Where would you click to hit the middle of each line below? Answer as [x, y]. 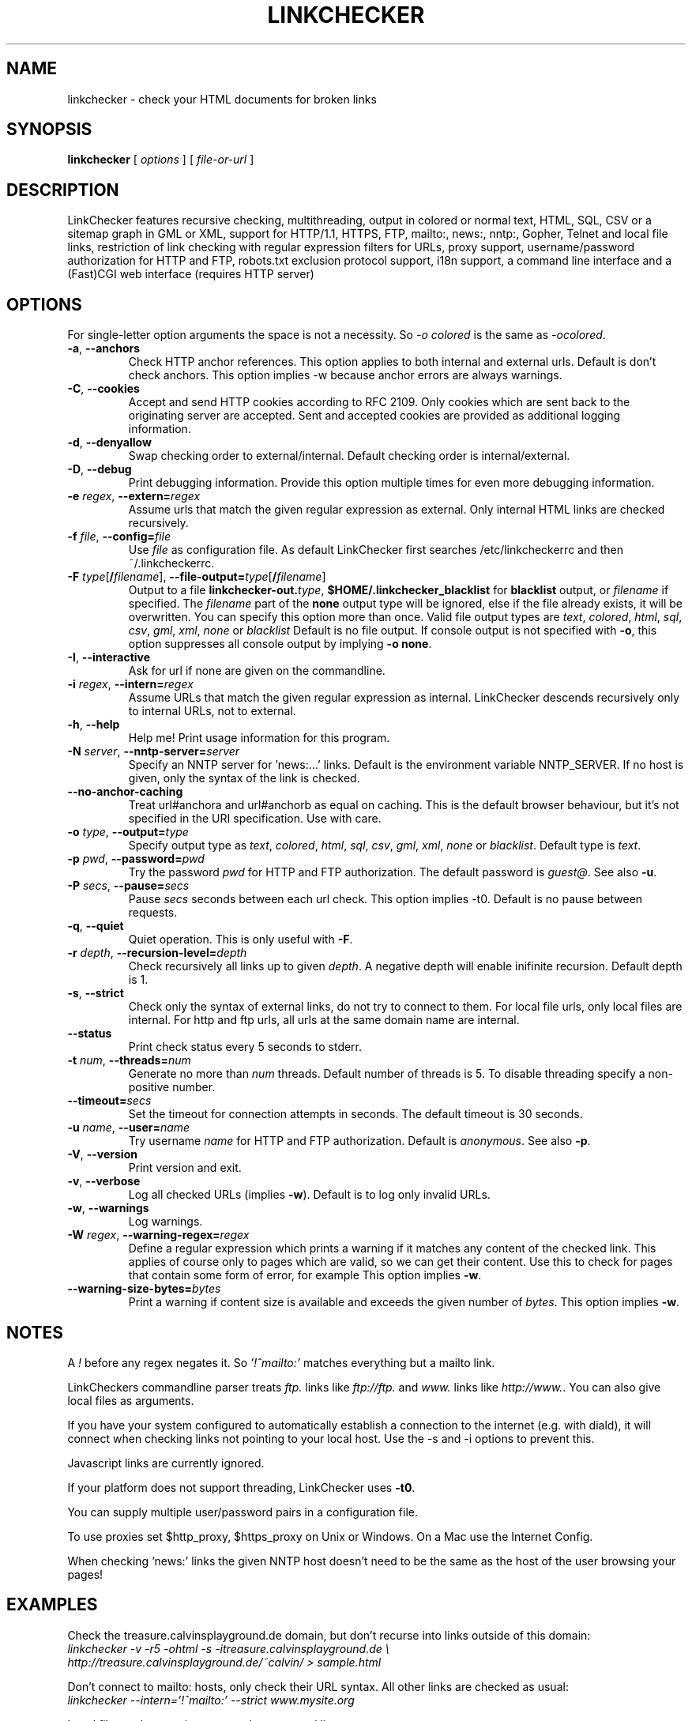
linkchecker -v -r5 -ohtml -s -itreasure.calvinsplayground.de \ [228, 1648]
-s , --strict [96, 993]
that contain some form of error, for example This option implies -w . [305, 1275]
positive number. [172, 1087]
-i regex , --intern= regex [130, 684]
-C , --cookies [103, 389]
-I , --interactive [109, 657]
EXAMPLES [52, 1605]
